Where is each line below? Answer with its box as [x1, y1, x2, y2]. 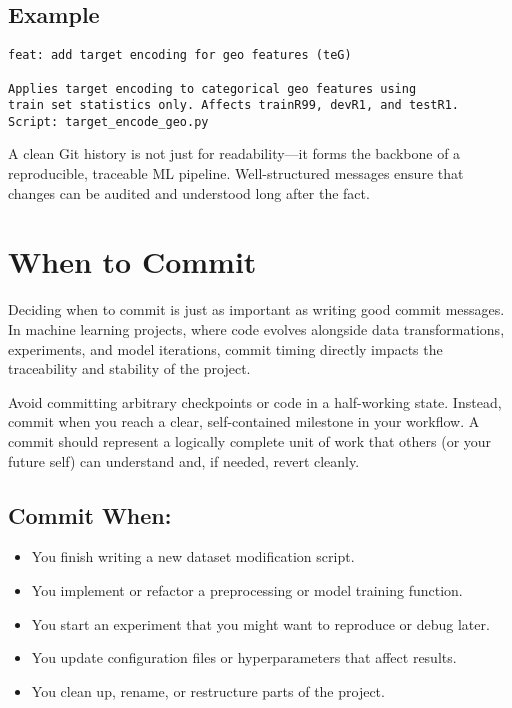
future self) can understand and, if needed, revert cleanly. [8, 450, 360, 471]
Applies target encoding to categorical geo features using [8, 81, 417, 96]
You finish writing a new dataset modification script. [31, 546, 355, 567]
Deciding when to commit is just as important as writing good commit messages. [8, 299, 505, 320]
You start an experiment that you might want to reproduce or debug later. [31, 613, 490, 634]
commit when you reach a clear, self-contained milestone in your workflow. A [8, 411, 480, 432]
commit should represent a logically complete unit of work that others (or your [8, 430, 492, 451]
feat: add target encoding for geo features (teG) [8, 48, 352, 63]
